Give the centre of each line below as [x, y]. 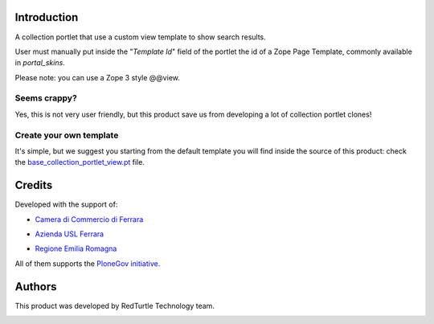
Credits [34, 185]
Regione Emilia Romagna [76, 248]
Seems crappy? [46, 98]
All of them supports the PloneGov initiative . [88, 263]
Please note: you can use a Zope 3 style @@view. [97, 77]
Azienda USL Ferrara [70, 234]
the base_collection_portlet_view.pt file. [80, 162]
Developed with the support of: [66, 204]
